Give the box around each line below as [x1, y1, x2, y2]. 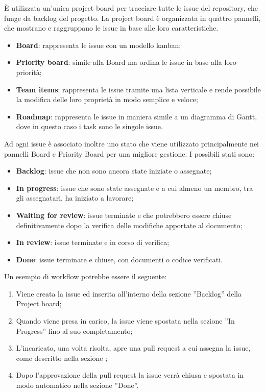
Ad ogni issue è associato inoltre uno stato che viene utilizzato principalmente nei [4, 138, 259, 149]
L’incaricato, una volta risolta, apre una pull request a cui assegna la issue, [16, 342, 251, 353]
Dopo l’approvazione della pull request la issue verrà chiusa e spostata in [16, 370, 244, 380]
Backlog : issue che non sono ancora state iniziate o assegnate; [16, 165, 212, 176]
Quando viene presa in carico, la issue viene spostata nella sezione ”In [16, 315, 235, 326]
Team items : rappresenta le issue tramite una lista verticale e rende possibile [16, 84, 261, 94]
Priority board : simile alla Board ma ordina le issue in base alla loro [16, 57, 236, 67]
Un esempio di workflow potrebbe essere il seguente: [4, 271, 167, 282]
